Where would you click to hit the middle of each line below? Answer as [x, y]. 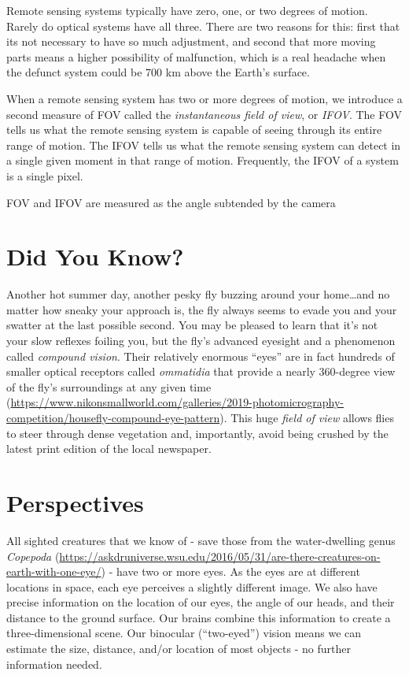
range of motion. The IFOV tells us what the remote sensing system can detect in [204, 145]
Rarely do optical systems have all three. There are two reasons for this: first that [203, 26]
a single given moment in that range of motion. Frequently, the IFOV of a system [203, 160]
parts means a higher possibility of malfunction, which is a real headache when [196, 56]
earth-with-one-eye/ [54, 571]
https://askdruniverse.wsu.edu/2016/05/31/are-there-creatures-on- [220, 556]
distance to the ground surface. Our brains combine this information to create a [199, 617]
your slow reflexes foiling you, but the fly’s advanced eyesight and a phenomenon [201, 341]
